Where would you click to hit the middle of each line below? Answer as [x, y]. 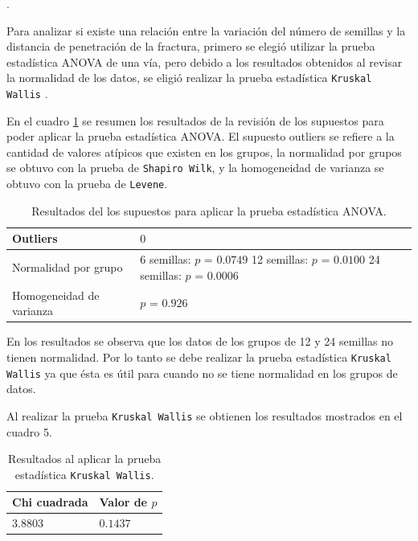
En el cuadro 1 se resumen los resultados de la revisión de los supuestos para [195, 120]
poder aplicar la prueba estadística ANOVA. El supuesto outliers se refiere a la [201, 136]
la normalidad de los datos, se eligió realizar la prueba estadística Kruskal [189, 78]
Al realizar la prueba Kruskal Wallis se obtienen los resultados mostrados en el [205, 415]
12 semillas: [280, 259]
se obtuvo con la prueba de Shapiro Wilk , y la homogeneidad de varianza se [195, 168]
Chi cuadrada [50, 502]
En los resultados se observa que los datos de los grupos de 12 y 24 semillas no [200, 341]
